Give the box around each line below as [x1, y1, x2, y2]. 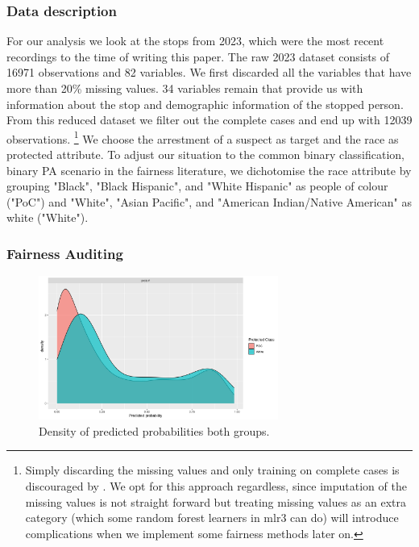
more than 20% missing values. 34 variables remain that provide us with [6, 80, 363, 96]
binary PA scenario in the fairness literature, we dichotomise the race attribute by [6, 161, 412, 178]
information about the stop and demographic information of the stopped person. [6, 95, 404, 112]
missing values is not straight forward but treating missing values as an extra [25, 493, 407, 510]
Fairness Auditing [6, 243, 123, 263]
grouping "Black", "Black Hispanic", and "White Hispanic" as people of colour [6, 177, 388, 194]
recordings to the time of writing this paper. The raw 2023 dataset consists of [6, 48, 390, 65]
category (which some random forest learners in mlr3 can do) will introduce [25, 509, 399, 526]
